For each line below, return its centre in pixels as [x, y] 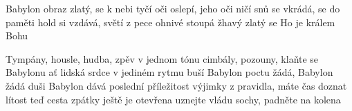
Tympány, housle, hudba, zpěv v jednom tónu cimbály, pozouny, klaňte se [162, 58]
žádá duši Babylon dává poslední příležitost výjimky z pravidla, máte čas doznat [176, 85]
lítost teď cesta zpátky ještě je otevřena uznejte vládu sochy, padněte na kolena [173, 99]
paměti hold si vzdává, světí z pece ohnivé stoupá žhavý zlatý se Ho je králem [170, 22]
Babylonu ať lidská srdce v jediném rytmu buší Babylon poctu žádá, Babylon [169, 72]
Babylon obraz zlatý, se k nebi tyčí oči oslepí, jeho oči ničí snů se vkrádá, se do [173, 8]
